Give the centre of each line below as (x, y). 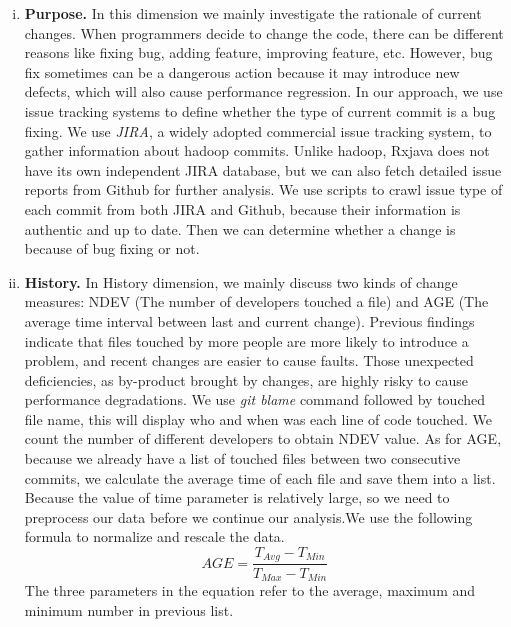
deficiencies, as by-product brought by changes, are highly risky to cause (246, 379)
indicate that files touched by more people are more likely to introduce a (246, 340)
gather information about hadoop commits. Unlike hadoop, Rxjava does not (257, 150)
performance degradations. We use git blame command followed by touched (254, 399)
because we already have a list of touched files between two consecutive (242, 458)
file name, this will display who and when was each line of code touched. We (258, 418)
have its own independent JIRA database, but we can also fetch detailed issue (263, 169)
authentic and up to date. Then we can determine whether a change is (240, 228)
